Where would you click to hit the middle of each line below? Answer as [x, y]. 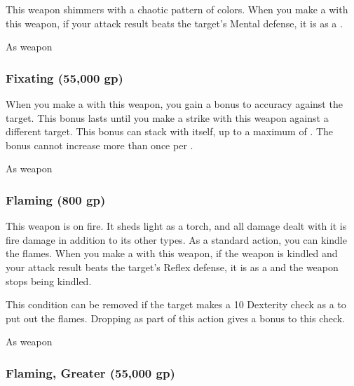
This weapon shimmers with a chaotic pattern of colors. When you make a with [177, 9]
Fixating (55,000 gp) [64, 77]
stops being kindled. [49, 281]
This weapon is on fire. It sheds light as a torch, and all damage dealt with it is [176, 226]
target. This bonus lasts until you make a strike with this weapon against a [167, 117]
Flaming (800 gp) [56, 199]
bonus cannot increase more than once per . [100, 145]
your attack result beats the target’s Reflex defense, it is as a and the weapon [172, 267]
